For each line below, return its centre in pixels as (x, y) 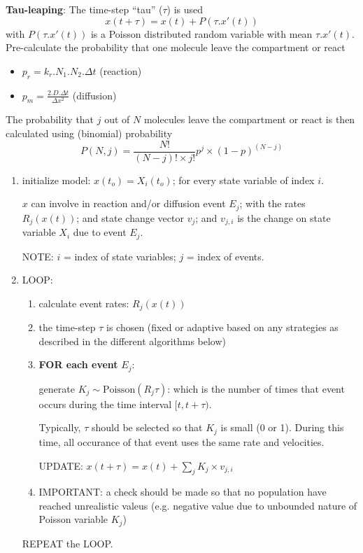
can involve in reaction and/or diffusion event (128, 203)
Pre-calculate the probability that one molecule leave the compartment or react (176, 47)
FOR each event (78, 364)
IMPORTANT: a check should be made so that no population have (183, 492)
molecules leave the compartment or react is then (249, 119)
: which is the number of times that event (256, 388)
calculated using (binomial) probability (89, 133)
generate (57, 388)
